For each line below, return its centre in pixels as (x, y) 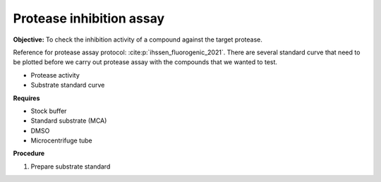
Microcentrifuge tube (62, 140)
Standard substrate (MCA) (69, 121)
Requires (26, 98)
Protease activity (55, 75)
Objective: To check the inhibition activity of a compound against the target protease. (138, 40)
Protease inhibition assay (89, 18)
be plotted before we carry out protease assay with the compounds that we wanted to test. (145, 62)
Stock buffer (49, 111)
